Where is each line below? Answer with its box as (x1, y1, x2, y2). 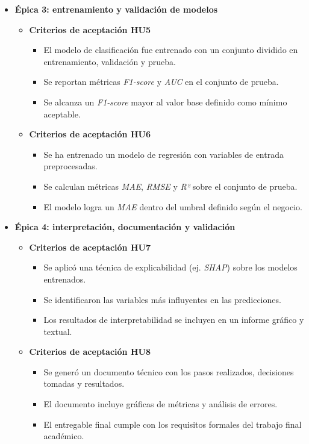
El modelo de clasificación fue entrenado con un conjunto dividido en (43, 43, 298, 56)
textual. (43, 325, 72, 337)
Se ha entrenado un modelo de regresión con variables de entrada (43, 148, 284, 160)
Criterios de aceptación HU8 (29, 345, 151, 358)
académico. (43, 430, 84, 442)
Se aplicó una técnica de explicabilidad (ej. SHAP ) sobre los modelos (43, 261, 298, 274)
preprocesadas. (43, 160, 98, 172)
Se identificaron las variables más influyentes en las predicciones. (43, 293, 281, 305)
